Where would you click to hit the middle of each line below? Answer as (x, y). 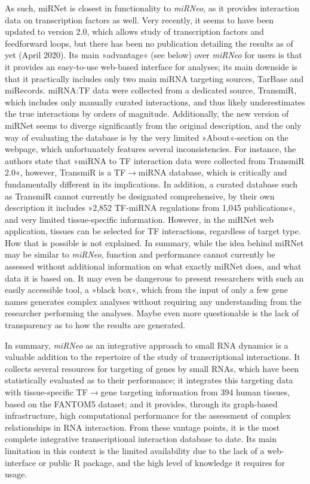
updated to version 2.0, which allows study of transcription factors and (134, 31)
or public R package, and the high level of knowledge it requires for (162, 462)
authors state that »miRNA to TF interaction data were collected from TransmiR (155, 160)
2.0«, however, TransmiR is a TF (65, 172)
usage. (16, 474)
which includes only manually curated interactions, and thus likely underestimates (155, 102)
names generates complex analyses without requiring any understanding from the (153, 301)
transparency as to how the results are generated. (95, 325)
